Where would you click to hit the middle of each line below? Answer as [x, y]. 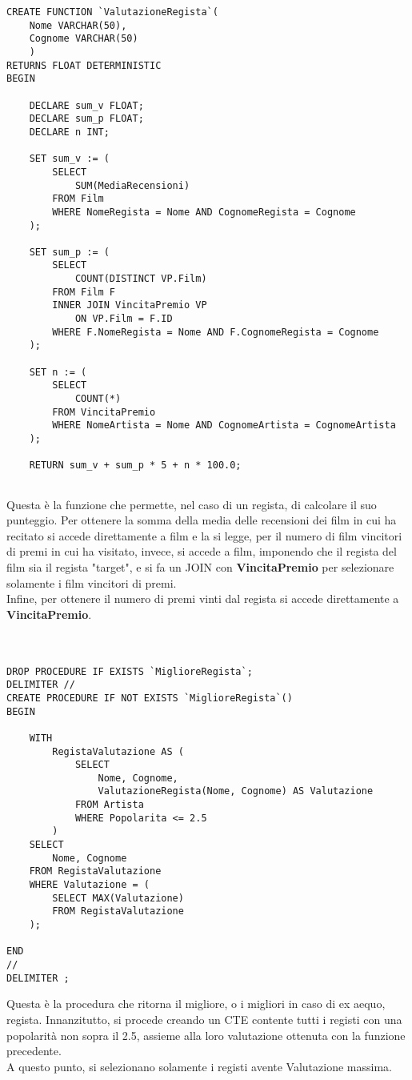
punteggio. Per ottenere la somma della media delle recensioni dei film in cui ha [202, 520]
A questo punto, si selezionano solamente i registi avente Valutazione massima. [199, 1066]
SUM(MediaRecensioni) [132, 185]
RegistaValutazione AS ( [118, 751]
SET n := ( [58, 372]
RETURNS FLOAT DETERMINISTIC [84, 65]
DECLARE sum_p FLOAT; [86, 119]
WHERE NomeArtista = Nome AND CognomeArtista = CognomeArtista [224, 426]
